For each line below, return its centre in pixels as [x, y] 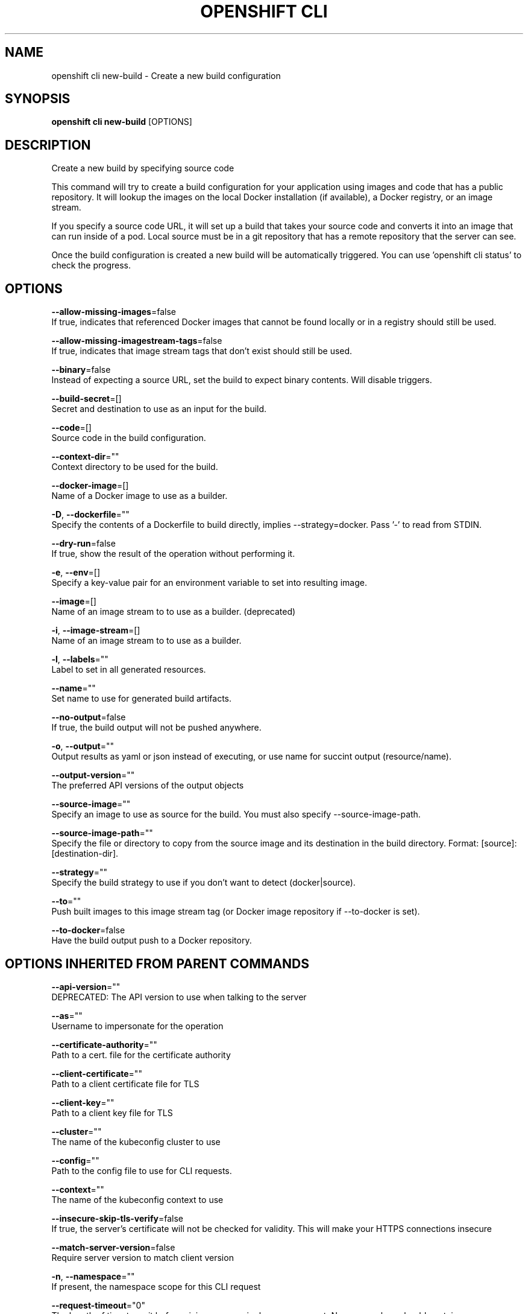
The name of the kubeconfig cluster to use [136, 1141]
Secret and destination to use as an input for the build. [159, 409]
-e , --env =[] [76, 573]
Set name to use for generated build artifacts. [142, 699]
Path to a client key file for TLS [112, 1112]
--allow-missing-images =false [114, 312]
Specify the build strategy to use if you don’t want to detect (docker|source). [203, 883]
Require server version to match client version [143, 1257]
